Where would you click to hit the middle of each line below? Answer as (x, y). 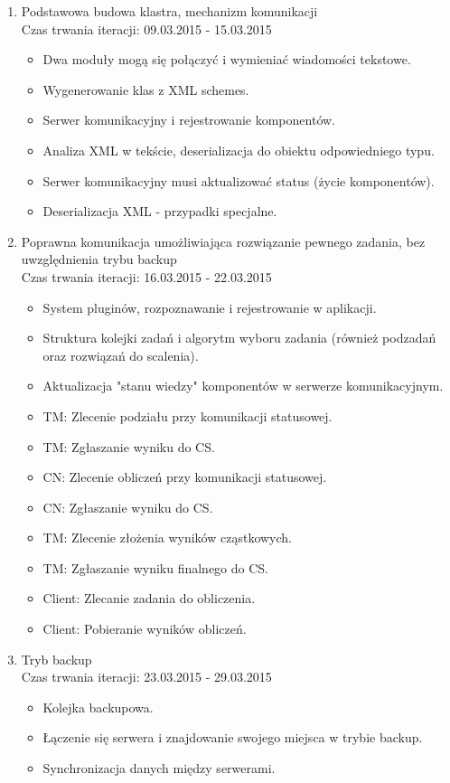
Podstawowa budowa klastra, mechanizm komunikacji (169, 11)
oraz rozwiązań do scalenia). (121, 355)
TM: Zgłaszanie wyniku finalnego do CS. (156, 567)
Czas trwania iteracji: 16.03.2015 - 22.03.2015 (146, 276)
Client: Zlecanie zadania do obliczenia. (149, 598)
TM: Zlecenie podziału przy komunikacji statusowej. (187, 415)
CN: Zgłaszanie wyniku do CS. (128, 507)
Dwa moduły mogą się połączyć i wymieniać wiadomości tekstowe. (227, 59)
